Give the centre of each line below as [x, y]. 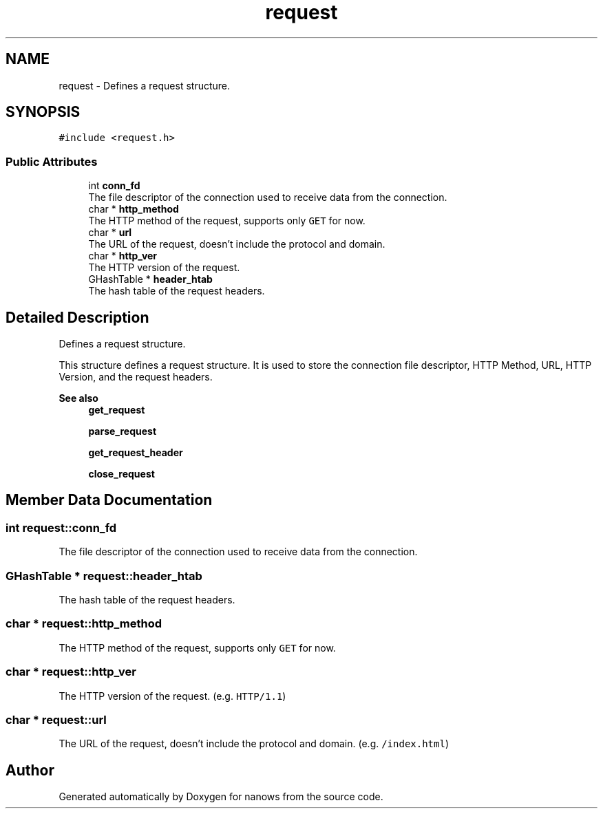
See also [78, 398]
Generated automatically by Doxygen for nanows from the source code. [221, 797]
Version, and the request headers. [136, 377]
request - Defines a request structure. [145, 85]
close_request [121, 474]
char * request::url [56, 719]
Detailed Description [77, 317]
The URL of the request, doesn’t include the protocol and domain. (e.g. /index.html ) [254, 744]
